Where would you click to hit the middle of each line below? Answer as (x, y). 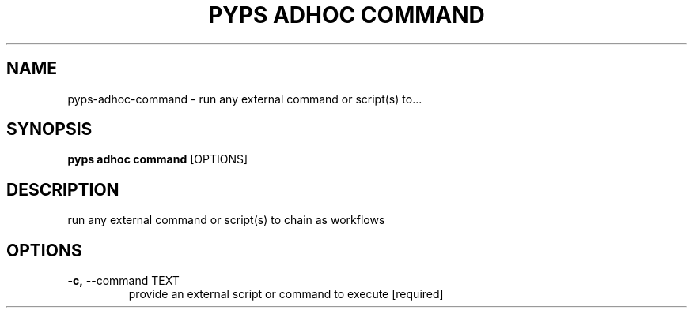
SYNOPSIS (49, 129)
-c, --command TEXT (123, 281)
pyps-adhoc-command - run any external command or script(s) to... (245, 99)
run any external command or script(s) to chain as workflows (226, 220)
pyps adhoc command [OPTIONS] (158, 159)
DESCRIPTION (63, 189)
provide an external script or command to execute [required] (286, 294)
